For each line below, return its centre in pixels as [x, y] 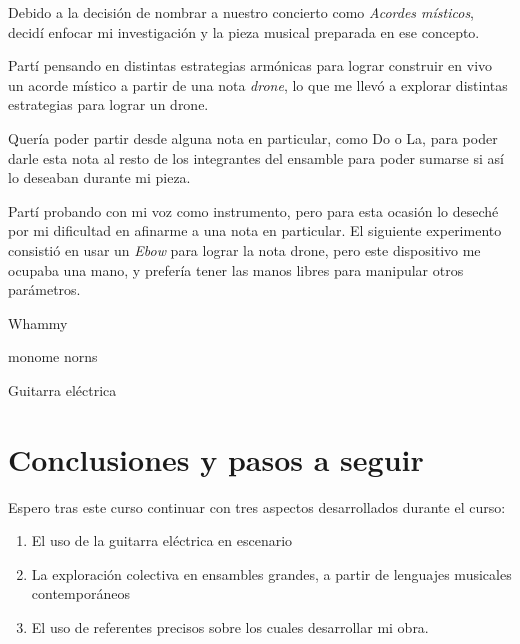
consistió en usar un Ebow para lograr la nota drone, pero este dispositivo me [244, 249]
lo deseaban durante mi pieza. [99, 177]
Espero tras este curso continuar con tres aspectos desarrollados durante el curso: [257, 506]
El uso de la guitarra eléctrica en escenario [162, 540]
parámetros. [44, 289]
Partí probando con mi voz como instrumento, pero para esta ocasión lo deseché [253, 210]
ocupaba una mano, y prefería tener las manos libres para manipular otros [236, 269]
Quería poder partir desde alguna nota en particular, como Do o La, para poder [253, 137]
